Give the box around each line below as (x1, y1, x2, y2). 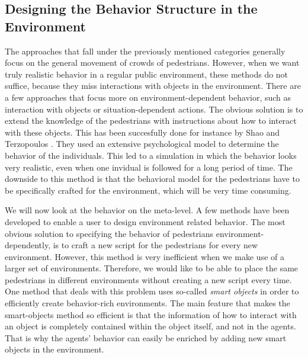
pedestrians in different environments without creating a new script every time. (5, 273, 292, 286)
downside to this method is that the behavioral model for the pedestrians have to (5, 172, 300, 185)
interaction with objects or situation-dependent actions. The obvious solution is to (5, 102, 303, 115)
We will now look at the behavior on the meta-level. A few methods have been (5, 204, 290, 216)
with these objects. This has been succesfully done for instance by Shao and (5, 126, 280, 138)
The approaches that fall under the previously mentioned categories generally (5, 44, 285, 57)
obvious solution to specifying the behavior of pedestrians (5, 227, 214, 239)
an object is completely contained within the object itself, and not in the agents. (5, 320, 296, 332)
